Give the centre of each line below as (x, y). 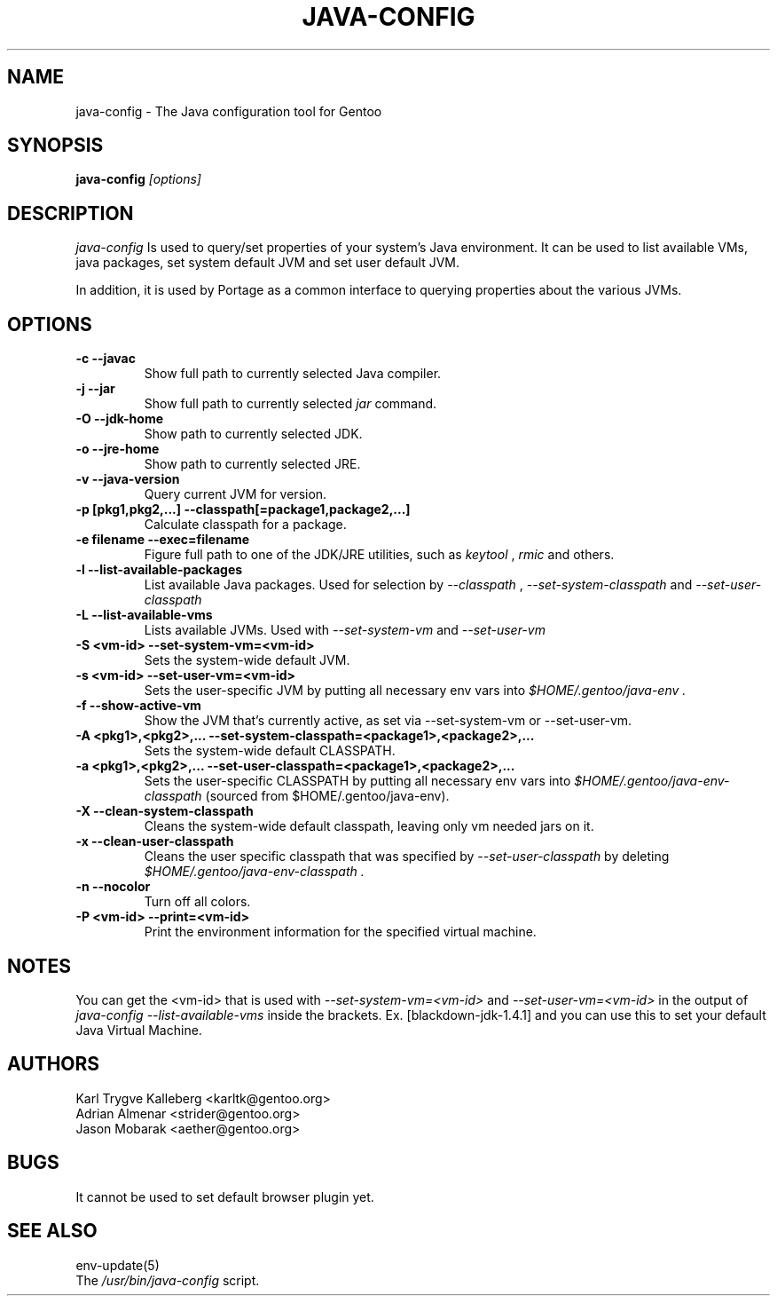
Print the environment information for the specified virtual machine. (340, 932)
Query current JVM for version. (235, 494)
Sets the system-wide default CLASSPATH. (270, 751)
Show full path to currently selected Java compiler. (293, 374)
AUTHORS (54, 1064)
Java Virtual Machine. (139, 1030)
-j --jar (95, 389)
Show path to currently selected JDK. (253, 434)
